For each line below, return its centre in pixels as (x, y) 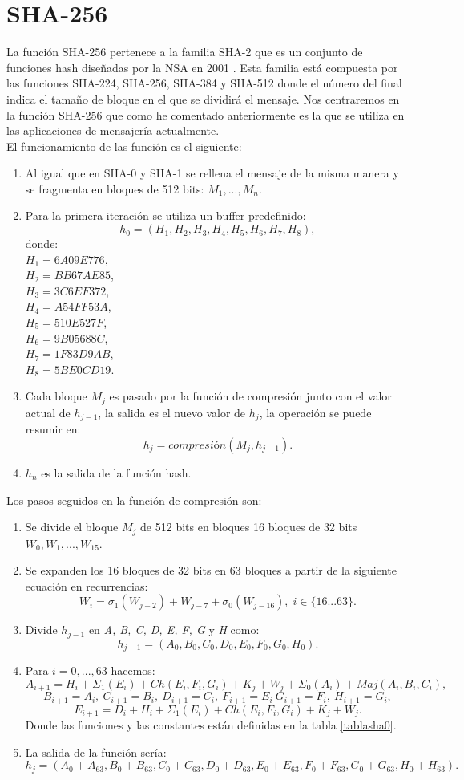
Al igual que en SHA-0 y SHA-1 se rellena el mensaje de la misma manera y (212, 173)
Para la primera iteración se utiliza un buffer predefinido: (165, 215)
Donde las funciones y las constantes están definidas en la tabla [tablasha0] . (211, 725)
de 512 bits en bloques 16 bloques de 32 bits (249, 527)
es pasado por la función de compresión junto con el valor (250, 396)
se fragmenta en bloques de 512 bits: (115, 188)
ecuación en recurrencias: (87, 585)
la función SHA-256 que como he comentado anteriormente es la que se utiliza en (206, 114)
